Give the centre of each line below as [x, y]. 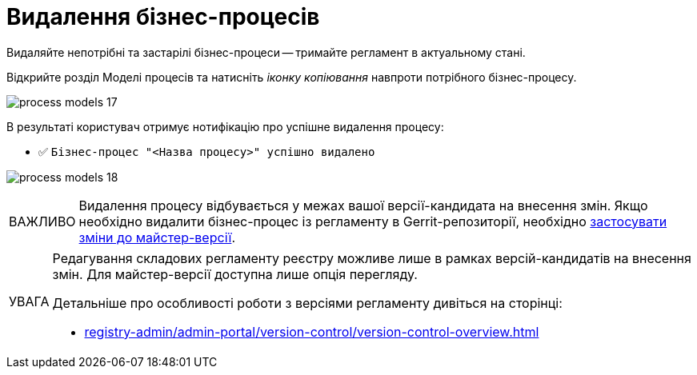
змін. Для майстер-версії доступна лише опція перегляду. [235, 274]
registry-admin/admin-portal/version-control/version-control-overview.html [312, 331]
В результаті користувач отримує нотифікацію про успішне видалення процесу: [225, 126]
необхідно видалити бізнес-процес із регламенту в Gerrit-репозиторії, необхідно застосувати [373, 221]
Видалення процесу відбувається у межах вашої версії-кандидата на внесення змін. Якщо [363, 205]
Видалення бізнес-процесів [163, 17]
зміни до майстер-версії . [157, 237]
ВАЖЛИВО [42, 221]
